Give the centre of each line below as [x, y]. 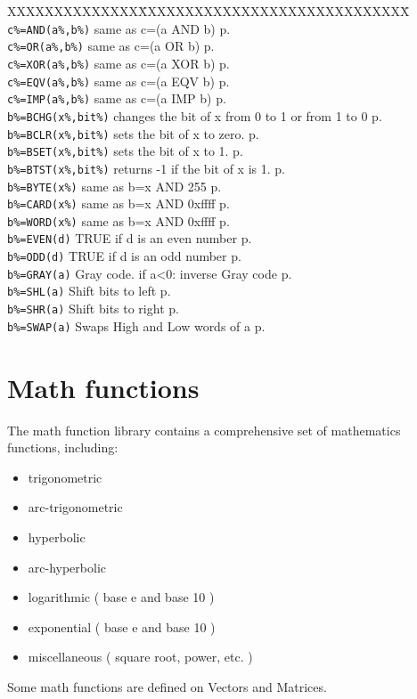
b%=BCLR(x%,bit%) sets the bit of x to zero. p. [133, 133]
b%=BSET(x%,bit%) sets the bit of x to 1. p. [125, 151]
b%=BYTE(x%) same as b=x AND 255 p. [114, 186]
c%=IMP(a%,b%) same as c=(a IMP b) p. [117, 98]
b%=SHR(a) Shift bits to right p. [93, 309]
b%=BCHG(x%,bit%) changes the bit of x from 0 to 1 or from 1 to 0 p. [195, 115]
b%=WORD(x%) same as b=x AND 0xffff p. [119, 220]
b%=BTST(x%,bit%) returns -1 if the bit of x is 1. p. [146, 168]
